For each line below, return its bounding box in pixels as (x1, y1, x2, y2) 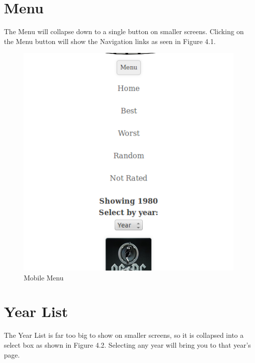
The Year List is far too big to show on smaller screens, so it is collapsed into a (4, 330, 244, 340)
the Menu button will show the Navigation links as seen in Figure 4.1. (4, 36, 216, 46)
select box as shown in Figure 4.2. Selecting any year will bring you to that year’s (4, 339, 251, 350)
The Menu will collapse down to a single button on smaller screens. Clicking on (4, 26, 244, 37)
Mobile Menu (24, 272, 64, 282)
